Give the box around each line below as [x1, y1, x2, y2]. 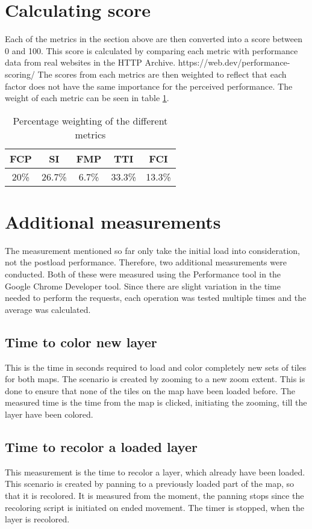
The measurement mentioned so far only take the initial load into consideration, [5, 244, 300, 256]
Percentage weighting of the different [13, 113, 168, 128]
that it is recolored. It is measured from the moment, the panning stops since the [5, 489, 304, 501]
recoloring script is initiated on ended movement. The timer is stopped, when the [5, 501, 305, 513]
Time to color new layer [5, 332, 157, 351]
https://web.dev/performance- [178, 56, 290, 69]
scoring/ [5, 67, 35, 80]
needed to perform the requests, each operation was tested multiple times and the [5, 291, 307, 304]
